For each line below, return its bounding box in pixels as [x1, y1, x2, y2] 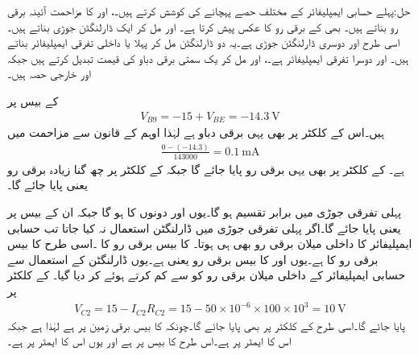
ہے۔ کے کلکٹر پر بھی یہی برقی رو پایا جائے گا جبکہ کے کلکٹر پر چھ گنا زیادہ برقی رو [7, 160, 404, 177]
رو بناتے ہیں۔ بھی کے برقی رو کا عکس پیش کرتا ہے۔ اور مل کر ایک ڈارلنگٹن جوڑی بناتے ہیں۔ [7, 18, 399, 35]
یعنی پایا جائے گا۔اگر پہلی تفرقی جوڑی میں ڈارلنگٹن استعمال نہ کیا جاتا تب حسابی [7, 219, 401, 236]
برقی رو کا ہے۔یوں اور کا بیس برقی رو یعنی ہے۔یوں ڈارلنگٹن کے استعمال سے [7, 250, 379, 267]
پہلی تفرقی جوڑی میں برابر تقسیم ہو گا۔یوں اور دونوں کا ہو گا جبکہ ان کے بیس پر [7, 204, 402, 220]
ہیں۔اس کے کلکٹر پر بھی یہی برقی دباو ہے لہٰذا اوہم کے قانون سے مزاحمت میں [7, 124, 384, 141]
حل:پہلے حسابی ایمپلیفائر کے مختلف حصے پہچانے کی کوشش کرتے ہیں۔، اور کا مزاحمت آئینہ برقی [7, 2, 411, 19]
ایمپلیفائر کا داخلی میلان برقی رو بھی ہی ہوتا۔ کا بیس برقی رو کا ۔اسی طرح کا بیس [7, 235, 412, 252]
